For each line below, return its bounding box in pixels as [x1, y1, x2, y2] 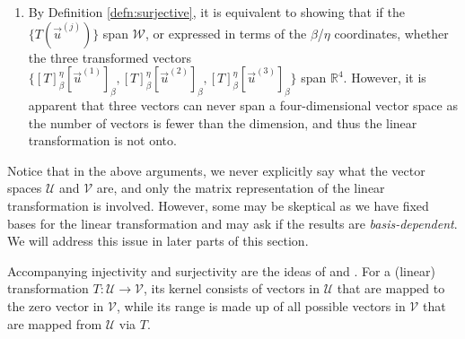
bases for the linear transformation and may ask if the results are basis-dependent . [7, 213, 458, 232]
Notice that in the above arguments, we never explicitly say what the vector [7, 161, 426, 179]
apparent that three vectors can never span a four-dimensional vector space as [28, 95, 458, 114]
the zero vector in [7, 296, 104, 315]
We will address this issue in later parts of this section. [7, 231, 309, 250]
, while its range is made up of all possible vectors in [117, 296, 406, 315]
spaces [7, 178, 42, 197]
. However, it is [343, 68, 426, 87]
